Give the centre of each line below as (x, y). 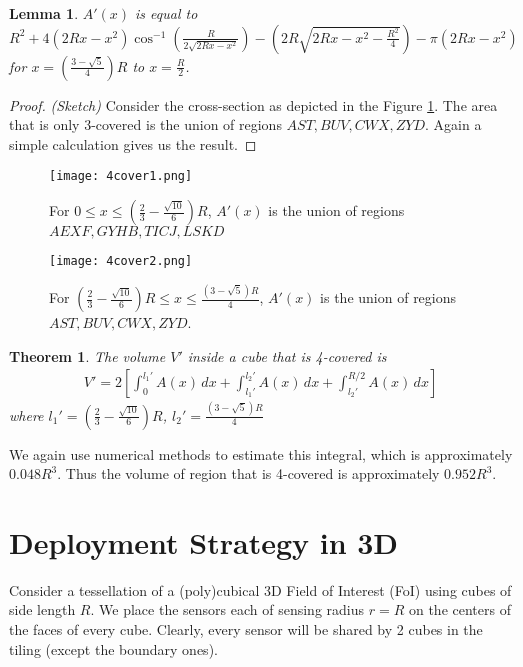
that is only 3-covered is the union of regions (145, 124)
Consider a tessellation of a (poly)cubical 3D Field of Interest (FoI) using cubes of (260, 589)
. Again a (453, 124)
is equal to (166, 13)
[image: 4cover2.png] (121, 261)
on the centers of (459, 609)
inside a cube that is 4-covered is (287, 355)
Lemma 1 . (44, 13)
